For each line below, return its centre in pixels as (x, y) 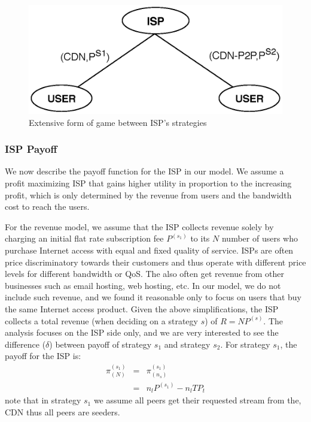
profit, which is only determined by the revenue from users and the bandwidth (148, 195)
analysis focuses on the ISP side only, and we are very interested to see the (142, 332)
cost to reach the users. (47, 207)
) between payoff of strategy (100, 344)
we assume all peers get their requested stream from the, (197, 400)
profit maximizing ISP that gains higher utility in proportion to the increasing (148, 183)
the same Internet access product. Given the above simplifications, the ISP (142, 309)
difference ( (25, 344)
